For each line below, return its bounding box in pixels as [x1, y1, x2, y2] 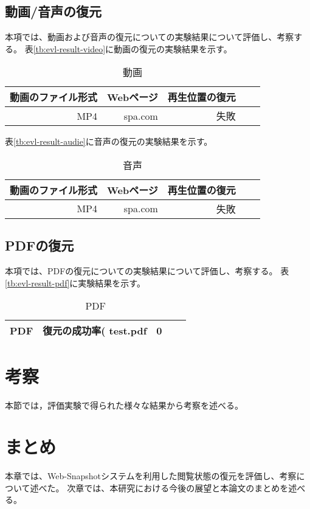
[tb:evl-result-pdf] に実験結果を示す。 [5, 276, 145, 289]
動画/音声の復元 [5, 2, 102, 21]
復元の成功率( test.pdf [43, 324, 147, 338]
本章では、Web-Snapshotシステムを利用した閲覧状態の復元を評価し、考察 [5, 469, 297, 482]
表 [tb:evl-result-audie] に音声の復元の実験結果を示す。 [5, 135, 213, 148]
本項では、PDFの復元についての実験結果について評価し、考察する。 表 [5, 265, 289, 277]
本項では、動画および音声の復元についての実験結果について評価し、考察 [5, 30, 294, 43]
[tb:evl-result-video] [33, 42, 106, 55]
